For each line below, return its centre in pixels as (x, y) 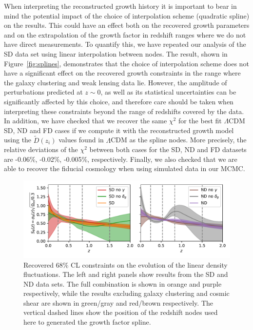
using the (18, 140)
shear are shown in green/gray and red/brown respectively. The (118, 302)
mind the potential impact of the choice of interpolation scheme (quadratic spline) (127, 15)
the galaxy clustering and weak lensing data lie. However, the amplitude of (116, 82)
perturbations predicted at (43, 92)
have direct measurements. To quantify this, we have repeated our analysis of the (125, 44)
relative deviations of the (41, 149)
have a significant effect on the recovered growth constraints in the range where (122, 73)
